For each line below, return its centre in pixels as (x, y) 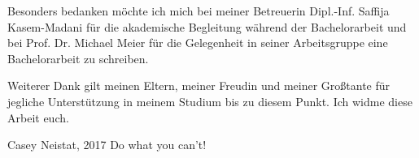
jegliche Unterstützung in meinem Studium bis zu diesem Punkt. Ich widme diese (210, 101)
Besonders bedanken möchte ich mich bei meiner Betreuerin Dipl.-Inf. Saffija (199, 11)
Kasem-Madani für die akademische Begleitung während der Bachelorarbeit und (207, 26)
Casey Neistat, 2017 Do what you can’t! (107, 145)
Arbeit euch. (38, 117)
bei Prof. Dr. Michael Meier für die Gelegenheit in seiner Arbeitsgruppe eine (198, 43)
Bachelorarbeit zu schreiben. (78, 58)
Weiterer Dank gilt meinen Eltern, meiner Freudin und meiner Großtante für (199, 85)
